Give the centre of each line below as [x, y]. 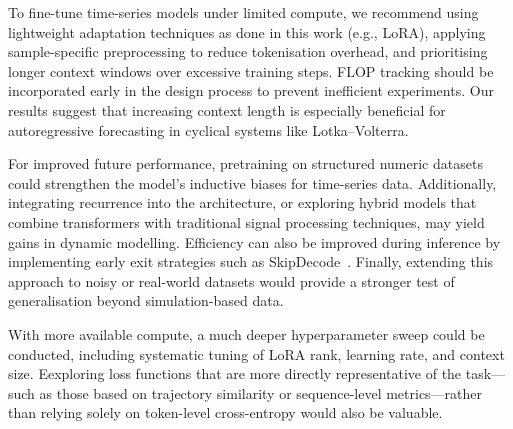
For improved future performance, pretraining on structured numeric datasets [245, 163]
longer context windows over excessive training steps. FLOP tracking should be [251, 70]
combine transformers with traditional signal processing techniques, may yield [246, 221]
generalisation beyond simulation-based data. [146, 300]
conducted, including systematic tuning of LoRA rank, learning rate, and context [256, 353]
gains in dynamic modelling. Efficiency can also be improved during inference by [254, 241]
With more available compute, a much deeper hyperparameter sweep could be [246, 333]
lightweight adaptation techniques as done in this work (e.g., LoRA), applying [247, 31]
